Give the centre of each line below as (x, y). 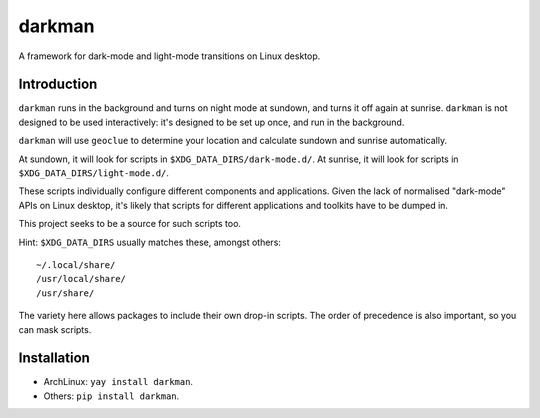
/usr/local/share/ (81, 279)
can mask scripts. (55, 329)
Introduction (58, 84)
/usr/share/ (65, 293)
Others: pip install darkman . (111, 396)
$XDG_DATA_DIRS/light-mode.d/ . (94, 173)
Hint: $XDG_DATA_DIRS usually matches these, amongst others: (150, 242)
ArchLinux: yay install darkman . (118, 382)
